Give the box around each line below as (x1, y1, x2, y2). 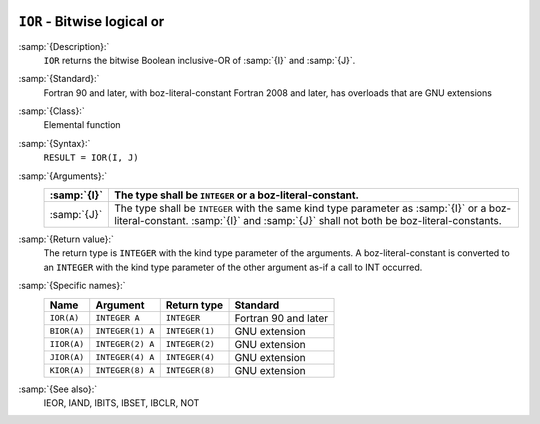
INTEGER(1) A (95, 326, 155, 337)
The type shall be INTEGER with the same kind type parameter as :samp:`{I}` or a (114, 201, 487, 215)
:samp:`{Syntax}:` (18, 137, 91, 149)
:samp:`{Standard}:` (18, 73, 100, 85)
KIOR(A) (49, 365, 85, 376)
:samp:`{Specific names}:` (18, 280, 126, 292)
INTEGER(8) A (95, 365, 155, 376)
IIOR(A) (49, 339, 85, 350)
